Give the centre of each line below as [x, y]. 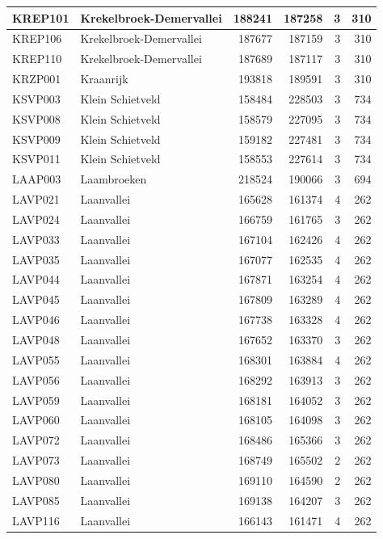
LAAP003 [37, 179]
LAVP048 [36, 339]
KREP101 [41, 17]
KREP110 [37, 59]
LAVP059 [36, 400]
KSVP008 [36, 118]
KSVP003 [36, 98]
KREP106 [37, 38]
